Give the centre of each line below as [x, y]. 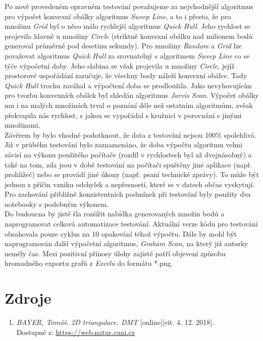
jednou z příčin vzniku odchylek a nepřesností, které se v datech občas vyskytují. [130, 184]
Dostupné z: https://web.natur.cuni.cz [75, 332]
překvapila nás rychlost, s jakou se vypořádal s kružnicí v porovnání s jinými [123, 115]
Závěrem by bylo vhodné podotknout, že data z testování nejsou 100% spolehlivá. [130, 134]
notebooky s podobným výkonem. [57, 204]
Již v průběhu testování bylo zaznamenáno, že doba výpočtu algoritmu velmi [123, 145]
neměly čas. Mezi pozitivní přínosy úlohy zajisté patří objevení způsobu [115, 253]
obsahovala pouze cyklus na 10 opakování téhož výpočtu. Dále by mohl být [121, 233]
